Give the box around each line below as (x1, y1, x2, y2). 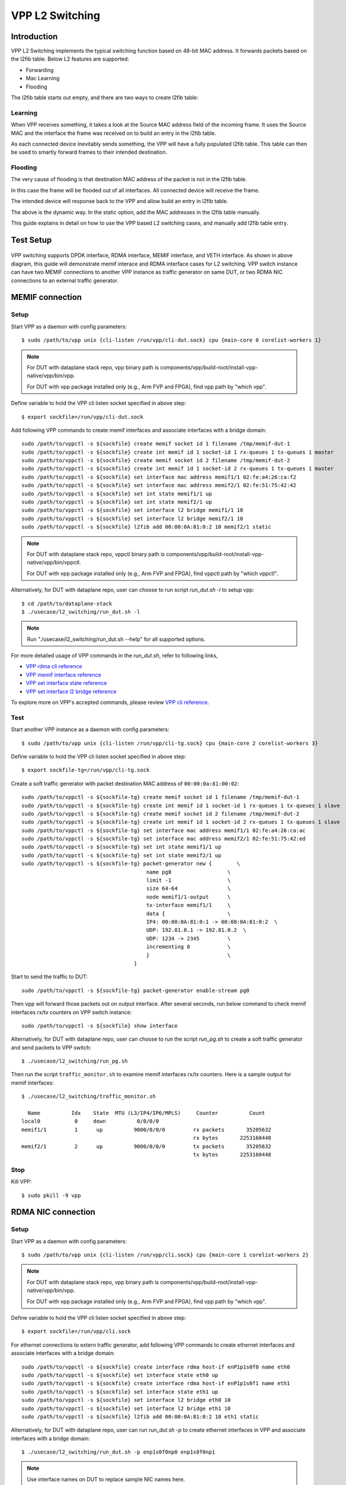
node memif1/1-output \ (146, 893, 231, 900)
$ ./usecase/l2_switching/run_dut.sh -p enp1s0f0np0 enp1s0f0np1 (21, 1449, 216, 1455)
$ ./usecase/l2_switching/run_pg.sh (21, 1058, 128, 1064)
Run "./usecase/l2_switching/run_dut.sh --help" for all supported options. (27, 636, 206, 643)
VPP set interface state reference (25, 680, 107, 687)
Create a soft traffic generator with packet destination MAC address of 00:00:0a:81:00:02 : (11, 780, 239, 787)
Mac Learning (25, 75, 60, 82)
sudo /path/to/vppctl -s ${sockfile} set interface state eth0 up (21, 1372, 219, 1378)
